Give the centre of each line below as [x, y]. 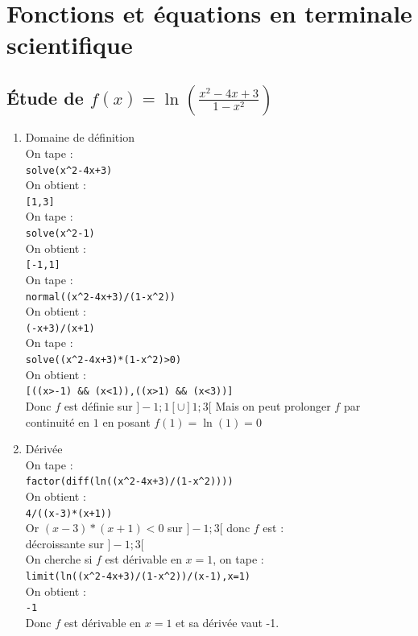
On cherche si [59, 559]
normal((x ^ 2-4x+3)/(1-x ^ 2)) [100, 297]
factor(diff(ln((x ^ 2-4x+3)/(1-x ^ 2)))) [129, 482]
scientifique [70, 45]
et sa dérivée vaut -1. [228, 622]
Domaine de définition [80, 137]
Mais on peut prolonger [273, 405]
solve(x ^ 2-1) [60, 234]
